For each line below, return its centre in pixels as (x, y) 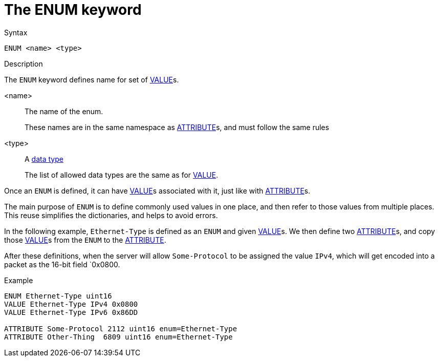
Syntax (16, 32)
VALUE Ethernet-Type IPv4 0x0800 (71, 304)
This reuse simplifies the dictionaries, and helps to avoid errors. (111, 215)
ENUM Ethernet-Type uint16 (58, 296)
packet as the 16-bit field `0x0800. (62, 264)
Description (24, 63)
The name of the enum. (64, 111)
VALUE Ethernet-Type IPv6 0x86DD (71, 312)
